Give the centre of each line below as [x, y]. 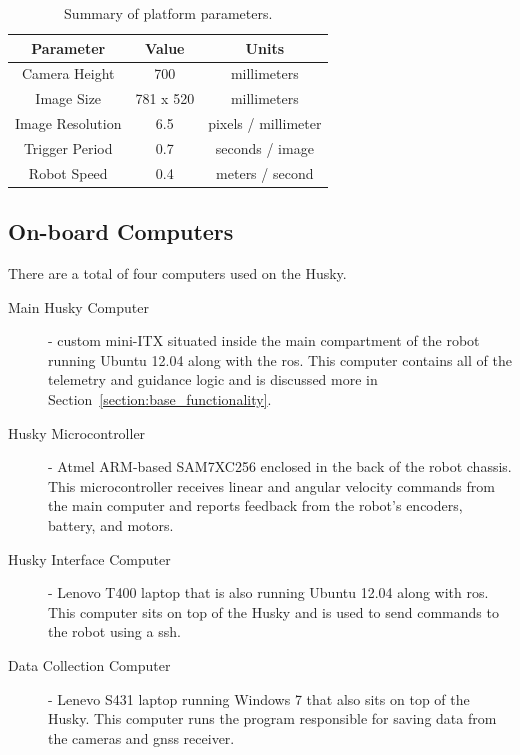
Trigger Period [68, 147]
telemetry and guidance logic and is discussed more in [213, 379]
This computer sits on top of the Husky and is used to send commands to [273, 611]
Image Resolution [68, 123]
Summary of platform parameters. [168, 13]
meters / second [265, 172]
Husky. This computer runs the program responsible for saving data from [272, 718]
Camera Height [68, 73]
